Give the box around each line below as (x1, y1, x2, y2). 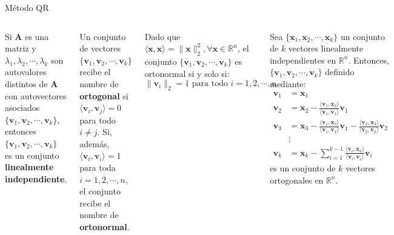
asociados (5, 101, 40, 114)
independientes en (270, 53, 336, 66)
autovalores (5, 65, 47, 78)
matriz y (5, 42, 36, 55)
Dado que (144, 30, 181, 42)
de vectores (79, 42, 121, 55)
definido (325, 65, 355, 78)
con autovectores (5, 89, 67, 102)
